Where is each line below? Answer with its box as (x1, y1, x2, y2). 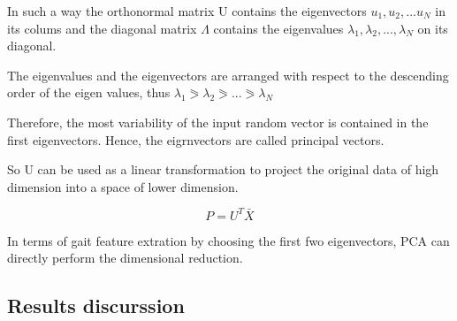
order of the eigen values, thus (7, 83, 171, 102)
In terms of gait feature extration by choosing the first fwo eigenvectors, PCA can (7, 231, 450, 249)
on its (417, 19, 448, 37)
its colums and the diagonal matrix (7, 19, 197, 37)
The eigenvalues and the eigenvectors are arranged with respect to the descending (7, 65, 449, 84)
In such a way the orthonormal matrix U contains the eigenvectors (7, 2, 367, 19)
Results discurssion (7, 292, 185, 319)
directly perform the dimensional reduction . (7, 248, 243, 267)
